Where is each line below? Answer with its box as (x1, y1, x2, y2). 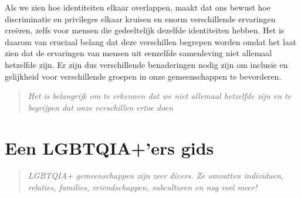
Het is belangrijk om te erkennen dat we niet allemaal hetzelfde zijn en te (28, 90, 292, 102)
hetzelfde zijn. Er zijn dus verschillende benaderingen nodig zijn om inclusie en (5, 58, 288, 70)
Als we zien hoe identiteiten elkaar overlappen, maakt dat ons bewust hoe (5, 1, 270, 13)
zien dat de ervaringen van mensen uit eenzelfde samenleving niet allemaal (5, 47, 272, 59)
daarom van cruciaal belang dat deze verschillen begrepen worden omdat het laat (5, 35, 297, 47)
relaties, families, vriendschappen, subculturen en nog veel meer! (28, 181, 258, 193)
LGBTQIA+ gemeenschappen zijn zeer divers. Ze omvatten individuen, (28, 169, 284, 182)
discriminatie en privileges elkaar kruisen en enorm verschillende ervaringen (5, 12, 276, 25)
